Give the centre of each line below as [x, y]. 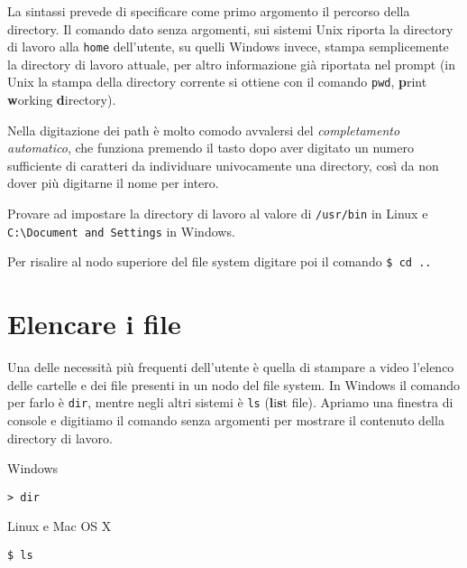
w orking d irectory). [62, 100]
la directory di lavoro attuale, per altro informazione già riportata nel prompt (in [232, 64]
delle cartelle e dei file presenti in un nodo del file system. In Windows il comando [234, 384]
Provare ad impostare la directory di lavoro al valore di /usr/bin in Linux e [218, 214]
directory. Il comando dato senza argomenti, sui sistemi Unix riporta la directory [230, 28]
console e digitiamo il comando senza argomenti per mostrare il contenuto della [226, 420]
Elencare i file [94, 324]
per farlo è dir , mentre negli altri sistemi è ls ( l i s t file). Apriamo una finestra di [230, 402]
